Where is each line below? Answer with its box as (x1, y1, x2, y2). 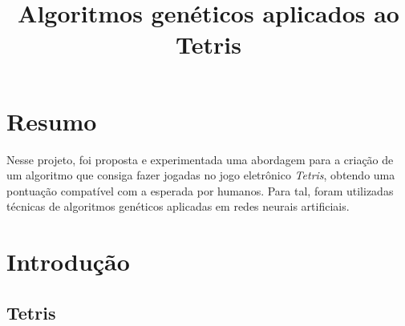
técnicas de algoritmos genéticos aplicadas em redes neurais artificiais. (6, 198, 350, 215)
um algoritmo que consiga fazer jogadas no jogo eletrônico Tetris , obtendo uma (6, 167, 395, 183)
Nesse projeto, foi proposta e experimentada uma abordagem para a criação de (6, 151, 394, 167)
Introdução (6, 245, 130, 278)
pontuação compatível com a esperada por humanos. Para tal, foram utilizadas (6, 182, 394, 199)
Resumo (6, 104, 97, 137)
